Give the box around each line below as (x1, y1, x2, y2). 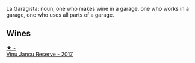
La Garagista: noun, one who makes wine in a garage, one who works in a (6, 5, 190, 12)
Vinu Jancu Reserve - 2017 (6, 51, 73, 58)
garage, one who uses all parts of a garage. (6, 11, 114, 18)
